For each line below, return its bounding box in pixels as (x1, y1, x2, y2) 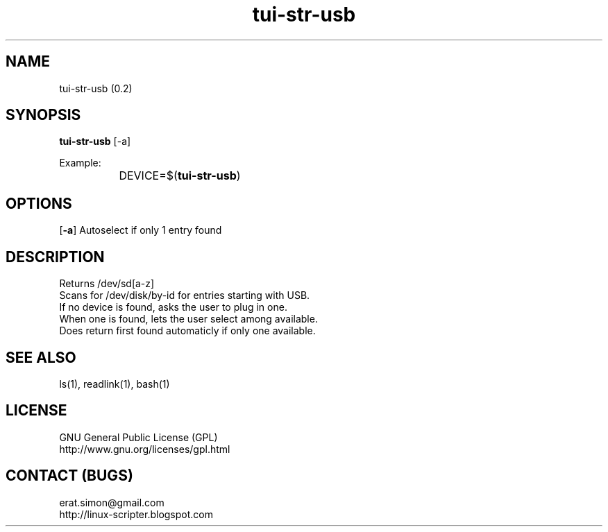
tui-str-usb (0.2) (59, 82, 133, 94)
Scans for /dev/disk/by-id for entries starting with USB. (59, 289, 310, 302)
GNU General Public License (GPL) (59, 431, 218, 443)
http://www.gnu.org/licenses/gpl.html (59, 443, 230, 455)
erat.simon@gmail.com (59, 496, 164, 508)
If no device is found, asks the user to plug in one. (59, 301, 287, 314)
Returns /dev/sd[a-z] (59, 277, 155, 290)
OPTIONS (6, 194, 72, 212)
